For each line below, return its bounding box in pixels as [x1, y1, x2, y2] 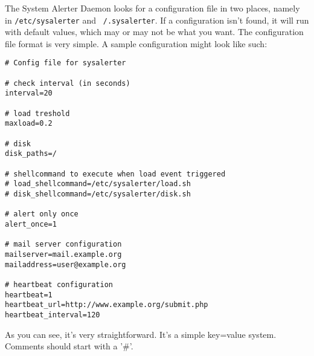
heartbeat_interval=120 [5, 310, 100, 319]
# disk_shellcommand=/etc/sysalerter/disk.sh [5, 189, 191, 198]
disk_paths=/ [5, 149, 57, 158]
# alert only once [5, 210, 78, 219]
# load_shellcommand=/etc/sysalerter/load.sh [5, 180, 191, 189]
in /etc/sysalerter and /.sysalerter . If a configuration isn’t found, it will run [5, 13, 309, 26]
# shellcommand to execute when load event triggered [5, 169, 226, 178]
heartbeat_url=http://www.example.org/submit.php [5, 300, 208, 309]
